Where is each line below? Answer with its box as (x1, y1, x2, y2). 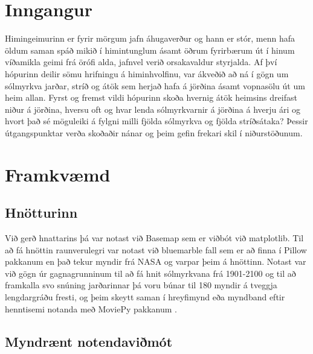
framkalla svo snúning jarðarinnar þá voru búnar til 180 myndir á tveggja (5, 279, 277, 291)
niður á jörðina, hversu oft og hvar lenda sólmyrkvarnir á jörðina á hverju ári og (5, 103, 301, 115)
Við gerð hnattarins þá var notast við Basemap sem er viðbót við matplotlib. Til (5, 232, 304, 244)
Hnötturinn (5, 203, 78, 222)
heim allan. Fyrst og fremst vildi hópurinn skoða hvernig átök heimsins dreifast (5, 91, 297, 104)
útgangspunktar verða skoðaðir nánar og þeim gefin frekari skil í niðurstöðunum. (5, 126, 303, 139)
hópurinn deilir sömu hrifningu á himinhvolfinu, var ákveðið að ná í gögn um (5, 67, 289, 80)
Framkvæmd (5, 162, 111, 186)
